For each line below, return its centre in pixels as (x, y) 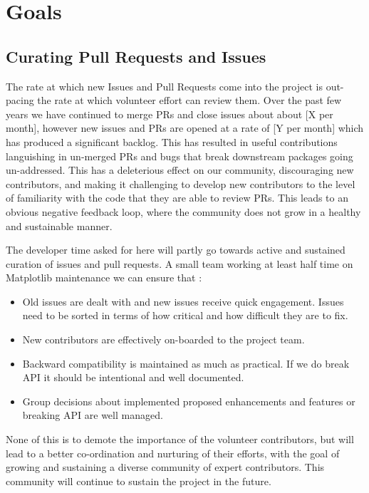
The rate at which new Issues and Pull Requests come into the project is (164, 86)
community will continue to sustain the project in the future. (139, 481)
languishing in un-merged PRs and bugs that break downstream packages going (180, 156)
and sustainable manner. (59, 225)
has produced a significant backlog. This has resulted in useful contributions (172, 141)
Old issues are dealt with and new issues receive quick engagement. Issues (183, 301)
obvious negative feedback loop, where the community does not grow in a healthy (183, 211)
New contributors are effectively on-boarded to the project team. (163, 339)
